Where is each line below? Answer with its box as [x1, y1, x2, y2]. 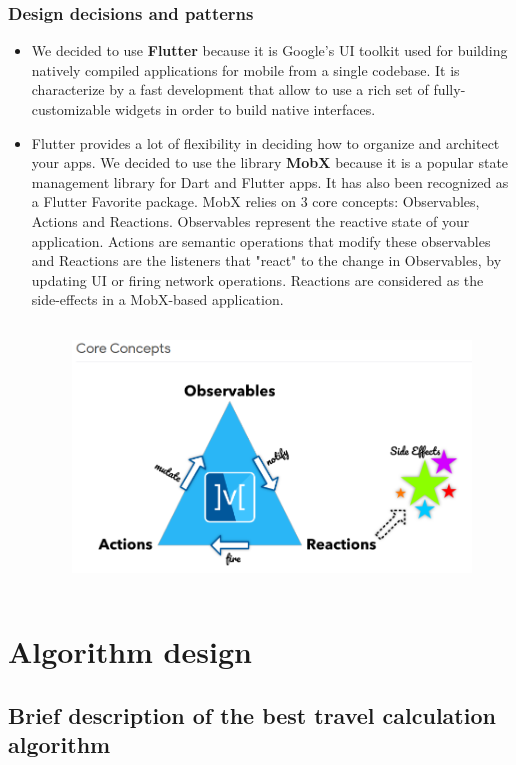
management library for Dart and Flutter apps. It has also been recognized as [31, 171, 509, 192]
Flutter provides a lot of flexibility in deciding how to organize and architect [31, 132, 500, 153]
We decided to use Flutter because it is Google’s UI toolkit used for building [31, 40, 508, 61]
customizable [31, 99, 111, 119]
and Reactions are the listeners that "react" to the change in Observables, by [31, 250, 502, 271]
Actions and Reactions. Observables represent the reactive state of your [31, 210, 470, 231]
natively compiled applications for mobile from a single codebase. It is [31, 59, 460, 80]
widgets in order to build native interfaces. [115, 99, 376, 119]
